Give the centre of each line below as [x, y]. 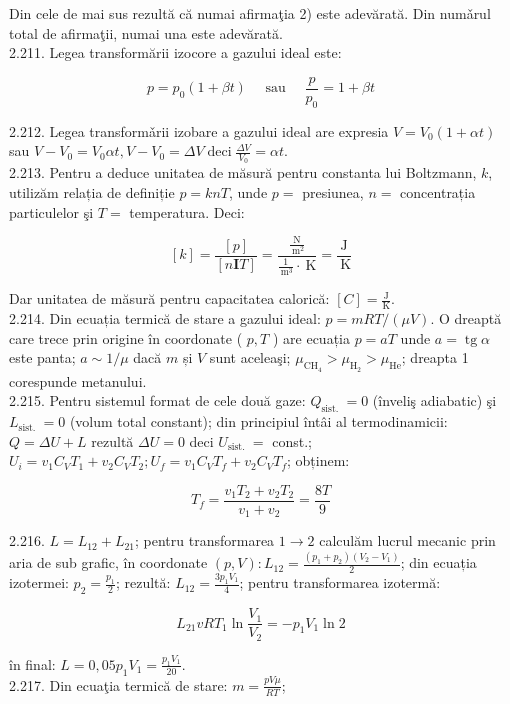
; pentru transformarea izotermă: [340, 582]
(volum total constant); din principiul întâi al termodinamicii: [258, 421]
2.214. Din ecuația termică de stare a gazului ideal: [165, 318]
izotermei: [39, 582]
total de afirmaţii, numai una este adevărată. [146, 32]
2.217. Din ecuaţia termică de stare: [118, 684]
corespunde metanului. [78, 380]
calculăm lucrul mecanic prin [407, 540]
